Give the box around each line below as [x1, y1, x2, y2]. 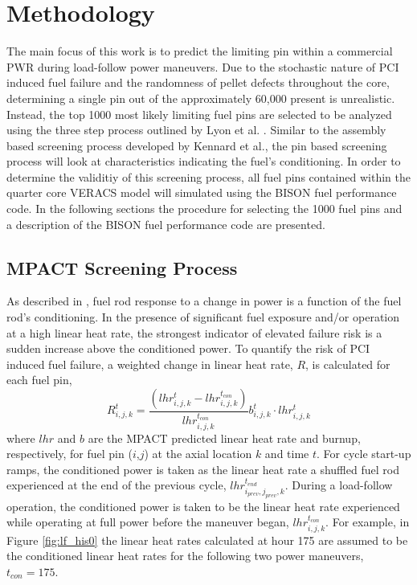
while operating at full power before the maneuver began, [6, 513, 289, 530]
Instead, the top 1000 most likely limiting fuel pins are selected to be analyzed [6, 105, 392, 122]
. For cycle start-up [317, 445, 411, 462]
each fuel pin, [6, 371, 72, 388]
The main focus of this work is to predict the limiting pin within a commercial [6, 43, 393, 59]
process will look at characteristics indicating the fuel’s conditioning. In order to [6, 153, 401, 170]
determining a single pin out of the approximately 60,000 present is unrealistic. [6, 89, 395, 106]
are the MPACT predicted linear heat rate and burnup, [88, 429, 361, 446]
